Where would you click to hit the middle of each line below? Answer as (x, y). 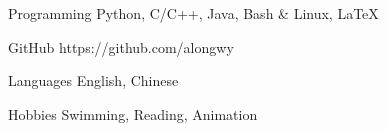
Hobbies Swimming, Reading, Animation (133, 113)
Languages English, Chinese (93, 80)
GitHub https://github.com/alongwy (121, 46)
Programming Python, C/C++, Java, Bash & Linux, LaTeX (193, 13)
